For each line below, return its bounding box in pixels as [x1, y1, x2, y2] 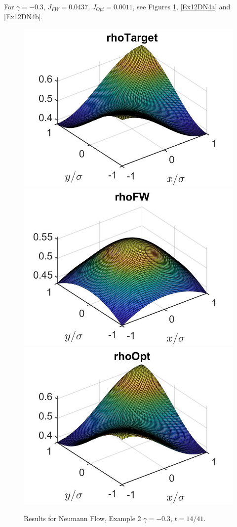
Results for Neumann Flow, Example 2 [24, 513, 141, 523]
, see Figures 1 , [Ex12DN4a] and [132, 1, 231, 11]
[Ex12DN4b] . [4, 11, 43, 22]
